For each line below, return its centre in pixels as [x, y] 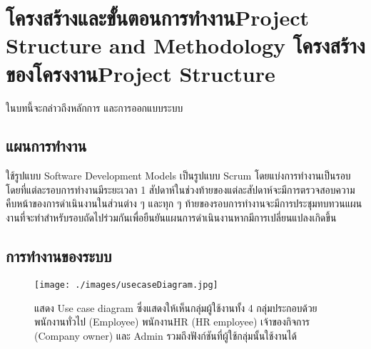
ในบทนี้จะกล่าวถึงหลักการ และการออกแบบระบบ [95, 107]
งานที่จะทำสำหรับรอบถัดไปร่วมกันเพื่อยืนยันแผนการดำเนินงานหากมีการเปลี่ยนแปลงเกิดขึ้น [171, 218]
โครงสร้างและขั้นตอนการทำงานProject [157, 17]
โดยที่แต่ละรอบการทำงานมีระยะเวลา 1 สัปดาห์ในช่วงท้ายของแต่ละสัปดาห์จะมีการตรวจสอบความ [181, 189]
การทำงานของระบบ [59, 256]
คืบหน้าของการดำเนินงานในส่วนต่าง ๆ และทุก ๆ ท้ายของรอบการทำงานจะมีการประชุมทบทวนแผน [184, 203]
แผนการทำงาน [46, 146]
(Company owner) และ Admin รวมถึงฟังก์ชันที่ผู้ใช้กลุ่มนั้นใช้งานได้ [166, 335]
